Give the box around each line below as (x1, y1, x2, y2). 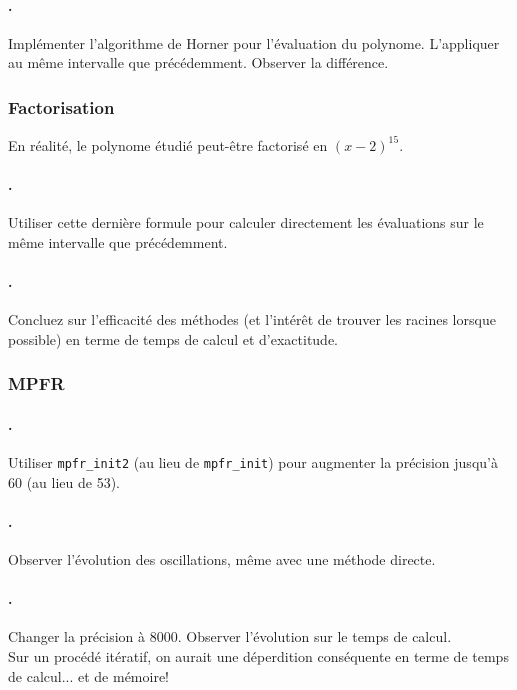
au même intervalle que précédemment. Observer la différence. (8, 52, 389, 73)
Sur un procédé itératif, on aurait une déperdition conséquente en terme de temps (8, 645, 509, 666)
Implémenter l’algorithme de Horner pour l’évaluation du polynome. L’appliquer (8, 32, 500, 53)
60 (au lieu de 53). (8, 471, 120, 492)
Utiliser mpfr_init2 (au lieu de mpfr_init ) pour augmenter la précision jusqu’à (8, 451, 498, 472)
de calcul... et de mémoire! (8, 665, 170, 686)
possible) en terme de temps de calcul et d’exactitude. (8, 328, 339, 349)
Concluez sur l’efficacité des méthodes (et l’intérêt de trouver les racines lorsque (8, 309, 496, 330)
